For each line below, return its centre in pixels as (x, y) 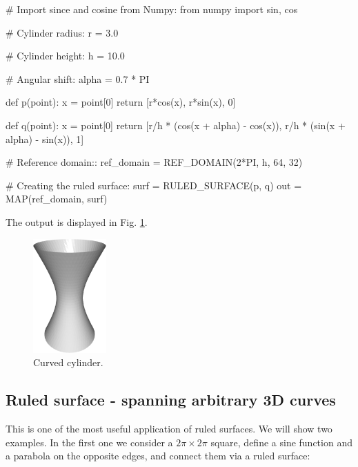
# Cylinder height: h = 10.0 (65, 56)
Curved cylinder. (68, 362)
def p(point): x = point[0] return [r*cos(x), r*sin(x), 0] (121, 102)
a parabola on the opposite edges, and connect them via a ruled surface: (158, 456)
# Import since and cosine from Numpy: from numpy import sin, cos (152, 9)
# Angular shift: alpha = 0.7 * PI (78, 78)
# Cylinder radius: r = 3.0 (62, 32)
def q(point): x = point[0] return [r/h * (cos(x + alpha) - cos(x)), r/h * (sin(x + (176, 125)
